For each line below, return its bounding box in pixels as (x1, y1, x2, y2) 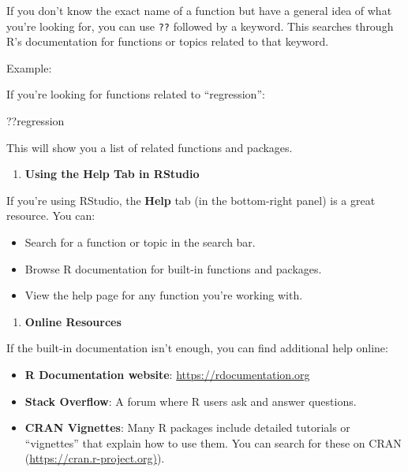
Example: (6, 59, 52, 76)
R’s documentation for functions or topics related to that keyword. (6, 33, 329, 50)
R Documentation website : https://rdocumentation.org (24, 366, 310, 382)
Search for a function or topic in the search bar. (24, 234, 256, 250)
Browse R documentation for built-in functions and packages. (24, 260, 322, 277)
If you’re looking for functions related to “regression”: (6, 86, 265, 102)
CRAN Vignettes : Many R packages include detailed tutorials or (24, 419, 350, 436)
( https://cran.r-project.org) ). (24, 450, 165, 466)
